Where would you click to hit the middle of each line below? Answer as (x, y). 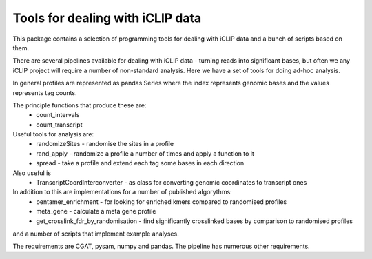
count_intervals (58, 115)
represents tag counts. (45, 92)
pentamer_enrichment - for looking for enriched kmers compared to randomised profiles (162, 201)
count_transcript (59, 125)
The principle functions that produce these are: (80, 105)
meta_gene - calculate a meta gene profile (96, 211)
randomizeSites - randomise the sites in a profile (105, 144)
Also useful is (32, 173)
